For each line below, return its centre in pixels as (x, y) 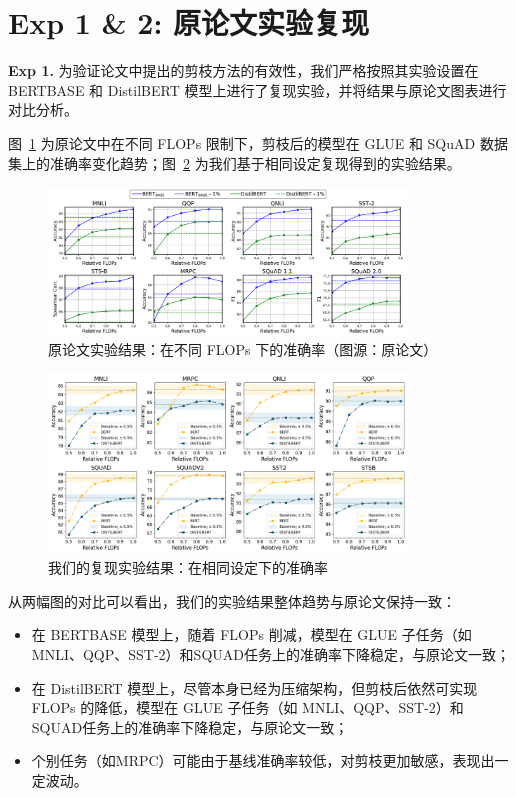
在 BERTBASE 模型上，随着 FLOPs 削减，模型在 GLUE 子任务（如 (251, 634)
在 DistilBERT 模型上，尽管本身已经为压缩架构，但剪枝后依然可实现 (254, 687)
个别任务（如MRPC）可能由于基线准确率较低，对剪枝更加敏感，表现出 (263, 760)
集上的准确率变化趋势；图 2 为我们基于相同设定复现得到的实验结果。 (234, 162)
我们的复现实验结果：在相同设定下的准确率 (188, 567)
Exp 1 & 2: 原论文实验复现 (189, 22)
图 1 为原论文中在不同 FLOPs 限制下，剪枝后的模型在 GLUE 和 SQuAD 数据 (258, 142)
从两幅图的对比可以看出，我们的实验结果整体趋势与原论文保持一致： (232, 600)
